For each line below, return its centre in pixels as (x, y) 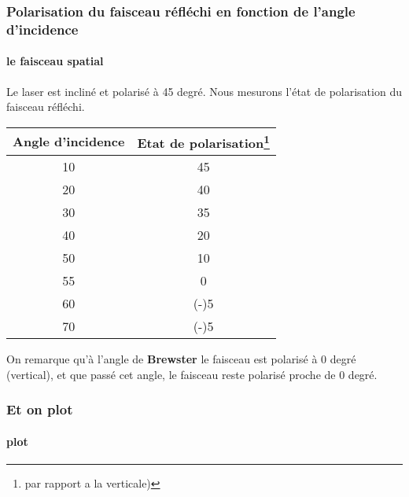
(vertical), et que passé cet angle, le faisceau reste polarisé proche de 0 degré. (192, 374)
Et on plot (40, 409)
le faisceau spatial (55, 61)
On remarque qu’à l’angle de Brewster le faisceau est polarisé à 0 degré (181, 359)
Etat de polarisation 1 (203, 142)
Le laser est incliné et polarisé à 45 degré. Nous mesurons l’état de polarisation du (204, 91)
